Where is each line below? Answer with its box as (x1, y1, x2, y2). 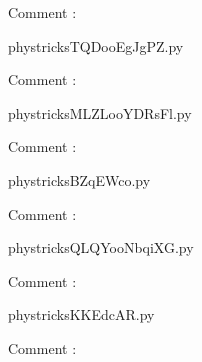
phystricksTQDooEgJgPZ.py (8, 35, 184, 56)
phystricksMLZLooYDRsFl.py (8, 102, 192, 123)
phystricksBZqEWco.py (8, 169, 151, 190)
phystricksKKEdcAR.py (8, 304, 155, 325)
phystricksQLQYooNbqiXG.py (8, 237, 194, 258)
